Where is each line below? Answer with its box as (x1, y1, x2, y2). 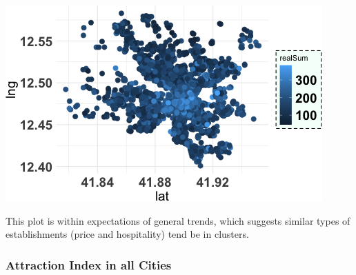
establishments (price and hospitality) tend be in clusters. (6, 227, 249, 241)
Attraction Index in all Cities (6, 256, 172, 273)
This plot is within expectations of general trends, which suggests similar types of (6, 213, 350, 227)
